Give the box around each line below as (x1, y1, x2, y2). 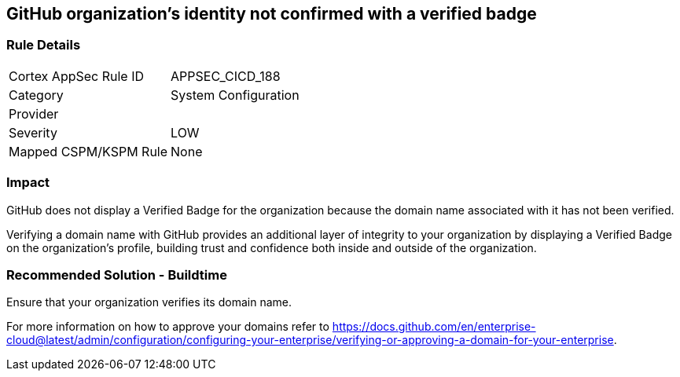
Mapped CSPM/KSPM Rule (9, 143, 168, 159)
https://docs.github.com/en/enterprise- (332, 320, 536, 334)
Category (9, 86, 64, 103)
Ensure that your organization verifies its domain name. (6, 295, 292, 309)
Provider (9, 105, 59, 122)
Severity (9, 124, 57, 141)
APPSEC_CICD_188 (171, 68, 281, 84)
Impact (6, 174, 50, 191)
